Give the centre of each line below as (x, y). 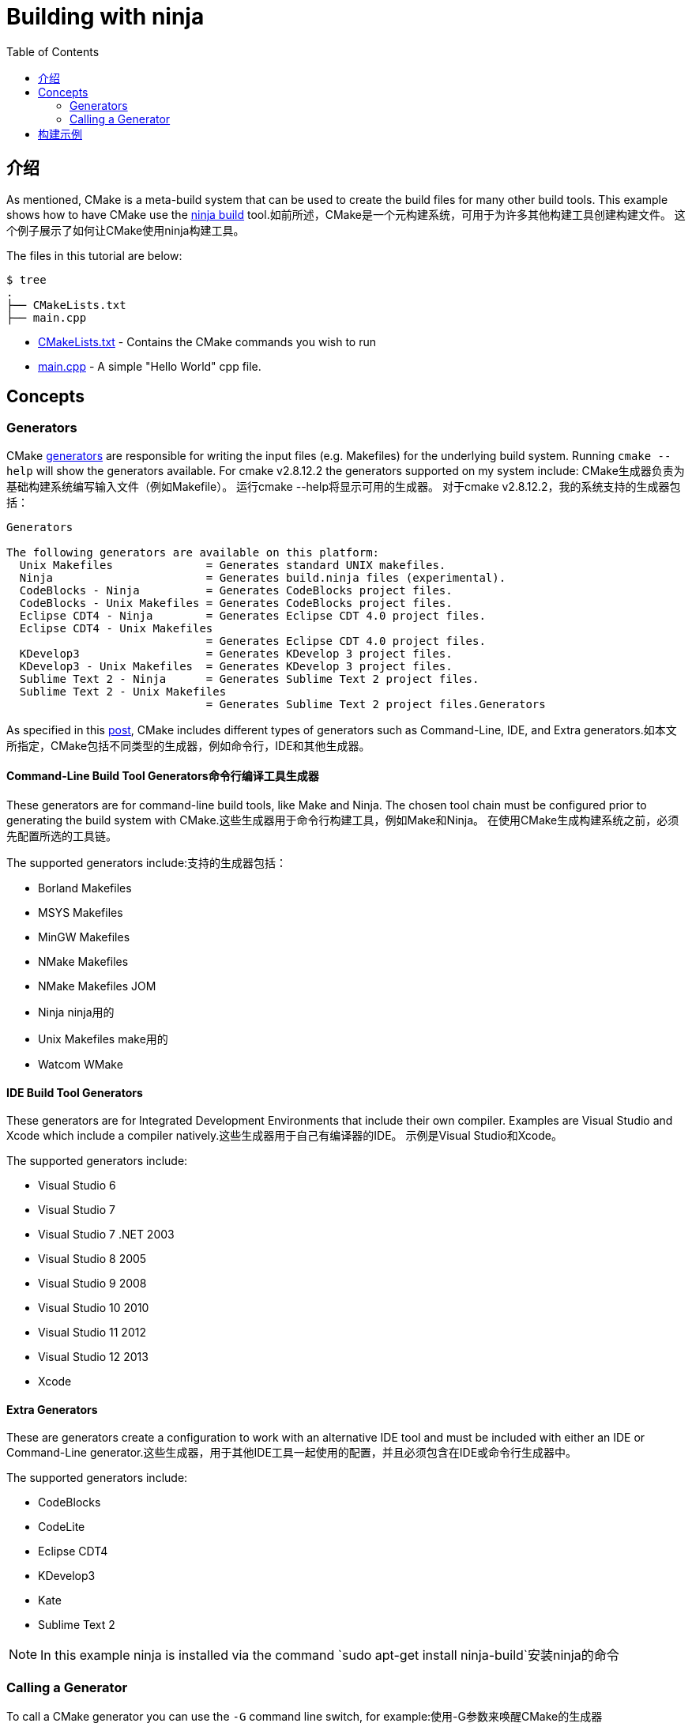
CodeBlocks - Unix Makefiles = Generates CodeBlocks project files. (236, 603)
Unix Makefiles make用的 (103, 1039)
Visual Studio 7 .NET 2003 (106, 1235)
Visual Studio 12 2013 (93, 1357)
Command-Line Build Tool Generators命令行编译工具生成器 (163, 776)
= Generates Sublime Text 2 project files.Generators (376, 704)
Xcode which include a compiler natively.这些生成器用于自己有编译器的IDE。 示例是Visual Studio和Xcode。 (284, 1136)
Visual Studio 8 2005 (92, 1259)
